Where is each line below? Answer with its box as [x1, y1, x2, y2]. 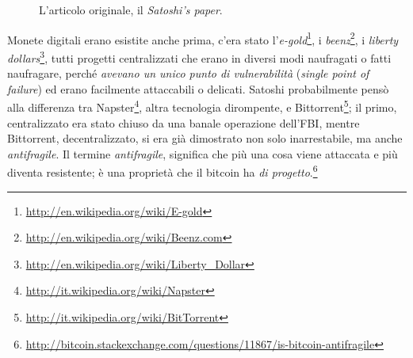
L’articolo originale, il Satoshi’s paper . [39, 2, 223, 17]
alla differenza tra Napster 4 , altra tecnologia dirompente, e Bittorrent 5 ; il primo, [7, 97, 397, 115]
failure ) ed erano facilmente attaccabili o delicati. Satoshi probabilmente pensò [7, 80, 389, 97]
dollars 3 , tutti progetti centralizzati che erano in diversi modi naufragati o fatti [7, 47, 392, 66]
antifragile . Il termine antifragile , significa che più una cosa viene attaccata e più [7, 145, 398, 162]
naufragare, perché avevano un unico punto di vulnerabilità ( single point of [7, 65, 369, 82]
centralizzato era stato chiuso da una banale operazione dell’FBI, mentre [7, 114, 360, 131]
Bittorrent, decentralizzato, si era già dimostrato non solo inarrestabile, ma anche [7, 130, 403, 147]
